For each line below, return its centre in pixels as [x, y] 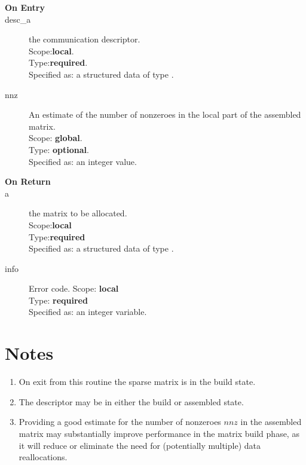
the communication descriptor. [85, 39]
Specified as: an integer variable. [88, 312]
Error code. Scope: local [74, 288]
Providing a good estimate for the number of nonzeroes [120, 422]
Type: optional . [59, 149]
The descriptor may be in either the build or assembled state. [131, 401]
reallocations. [43, 457]
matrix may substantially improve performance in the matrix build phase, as [159, 433]
